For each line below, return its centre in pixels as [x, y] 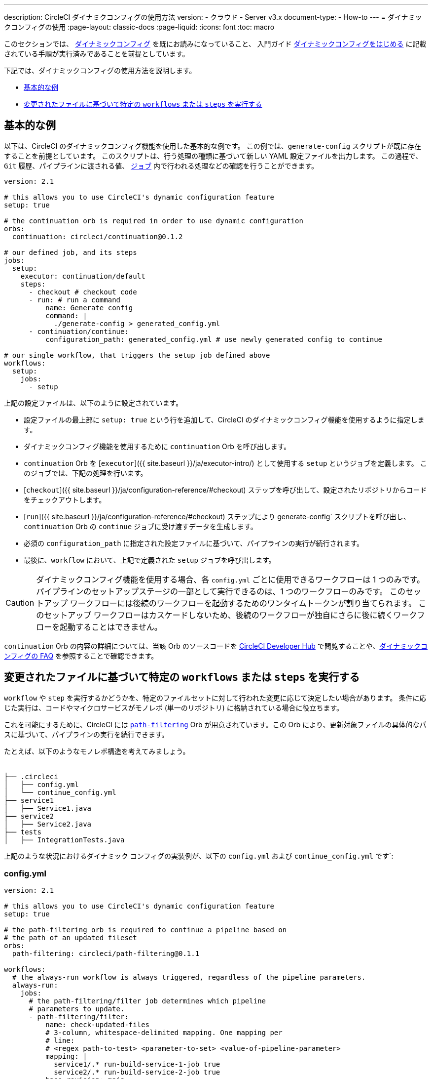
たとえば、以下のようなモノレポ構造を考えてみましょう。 [97, 751]
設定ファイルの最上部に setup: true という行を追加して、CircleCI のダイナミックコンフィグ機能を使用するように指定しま [224, 419]
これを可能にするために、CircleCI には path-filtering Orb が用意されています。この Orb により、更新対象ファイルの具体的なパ [215, 724]
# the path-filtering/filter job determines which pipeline [147, 1001]
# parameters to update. [77, 1009]
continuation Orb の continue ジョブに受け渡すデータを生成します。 [141, 526]
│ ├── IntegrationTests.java [64, 840]
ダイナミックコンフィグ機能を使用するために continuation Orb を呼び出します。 [157, 446]
